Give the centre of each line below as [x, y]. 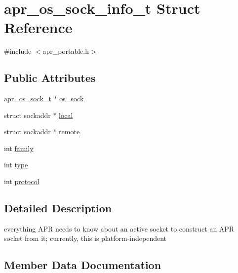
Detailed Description [58, 208]
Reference [38, 27]
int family [19, 148]
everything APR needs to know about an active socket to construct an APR [119, 228]
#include [18, 51]
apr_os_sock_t [28, 98]
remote [69, 132]
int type [16, 165]
